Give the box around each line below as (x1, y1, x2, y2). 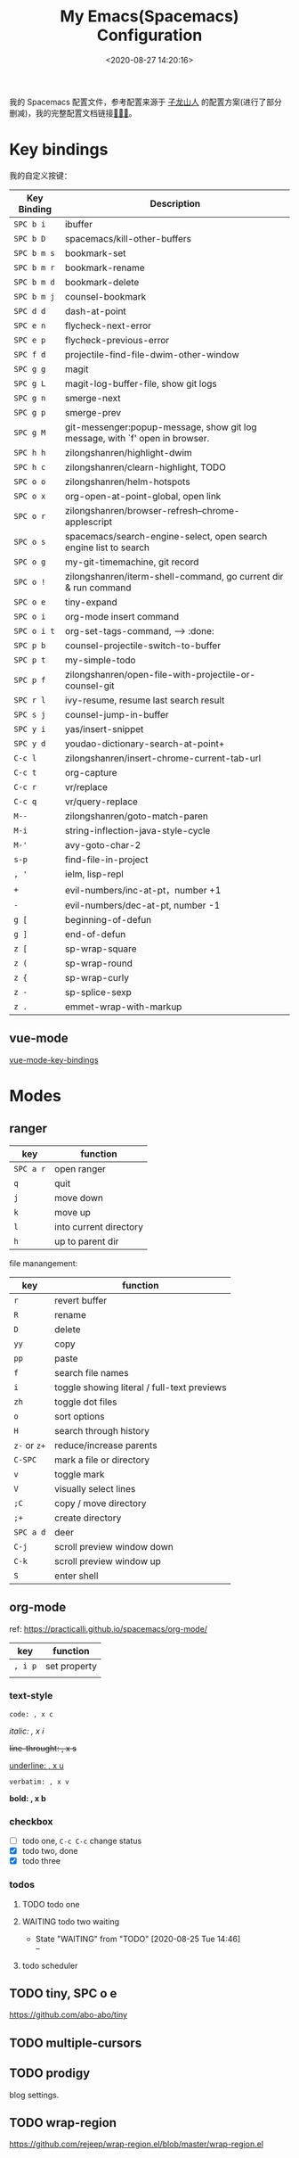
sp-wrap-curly (65, 971, 129, 984)
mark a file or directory (54, 1454, 149, 1466)
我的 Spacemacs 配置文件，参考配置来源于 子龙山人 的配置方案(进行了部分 (9, 96, 283, 107)
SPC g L (13, 378, 46, 389)
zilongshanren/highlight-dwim (65, 446, 193, 458)
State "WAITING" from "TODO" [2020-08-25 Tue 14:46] (35, 1933, 241, 1944)
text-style (9, 1690, 53, 1702)
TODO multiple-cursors (9, 2035, 142, 2050)
